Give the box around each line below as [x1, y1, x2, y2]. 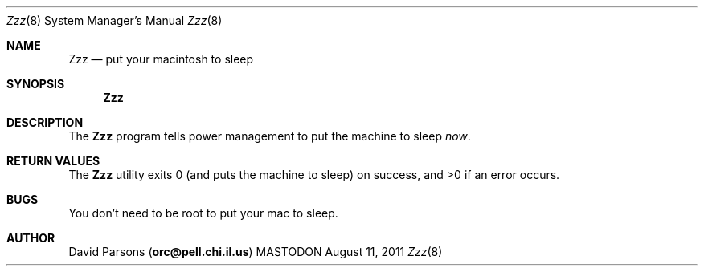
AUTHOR [6, 231, 55, 245]
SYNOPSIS [6, 77, 65, 91]
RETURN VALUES [6, 154, 100, 168]
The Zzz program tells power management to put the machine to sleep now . [68, 129, 471, 143]
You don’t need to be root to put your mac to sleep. [68, 206, 338, 220]
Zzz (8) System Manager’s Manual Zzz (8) [6, 14, 223, 27]
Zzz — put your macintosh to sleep [68, 52, 254, 66]
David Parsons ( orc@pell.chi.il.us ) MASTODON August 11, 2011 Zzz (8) [68, 245, 443, 258]
